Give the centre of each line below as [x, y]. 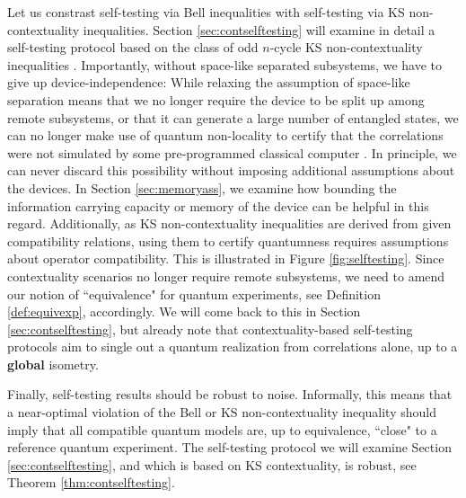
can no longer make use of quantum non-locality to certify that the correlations [225, 135]
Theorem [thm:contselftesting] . [91, 482]
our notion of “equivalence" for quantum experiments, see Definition [194, 293]
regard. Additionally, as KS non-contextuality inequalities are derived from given [229, 223]
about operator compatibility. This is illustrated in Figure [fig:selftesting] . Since [226, 258]
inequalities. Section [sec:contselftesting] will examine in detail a [259, 29]
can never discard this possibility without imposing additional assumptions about [231, 170]
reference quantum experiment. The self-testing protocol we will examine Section [229, 447]
